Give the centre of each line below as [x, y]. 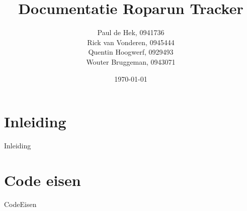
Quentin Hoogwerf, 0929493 [131, 52]
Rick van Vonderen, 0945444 [131, 42]
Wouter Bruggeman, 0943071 [131, 61]
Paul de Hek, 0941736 [131, 32]
